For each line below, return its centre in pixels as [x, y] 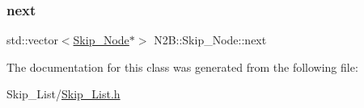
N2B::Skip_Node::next [210, 40]
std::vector [32, 40]
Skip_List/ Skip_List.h [63, 94]
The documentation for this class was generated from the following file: [182, 66]
